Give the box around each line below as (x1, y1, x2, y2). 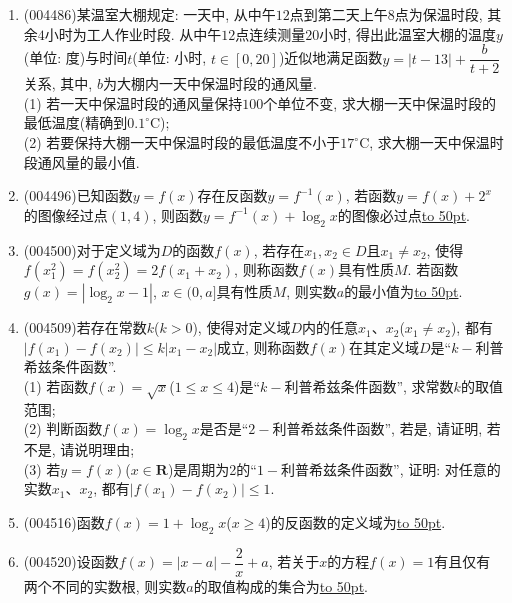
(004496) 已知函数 (23, 185, 133, 206)
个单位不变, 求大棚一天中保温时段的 (263, 92, 496, 113)
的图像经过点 (23, 204, 108, 225)
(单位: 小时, (132, 47, 207, 68)
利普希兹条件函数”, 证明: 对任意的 (281, 458, 501, 479)
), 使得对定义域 (192, 317, 291, 338)
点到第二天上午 (289, 4, 388, 24)
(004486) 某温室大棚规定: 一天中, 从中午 (23, 4, 276, 24)
